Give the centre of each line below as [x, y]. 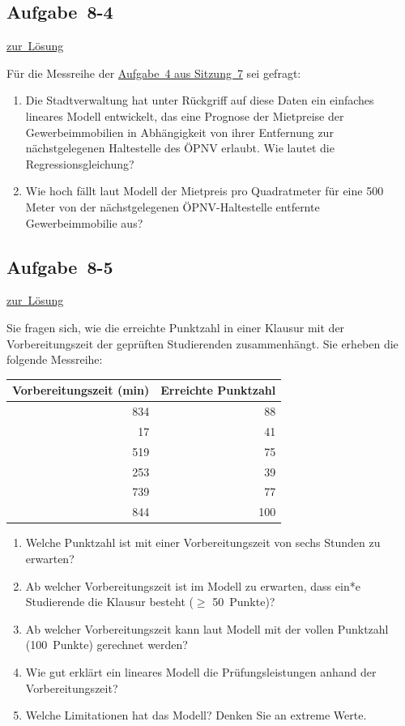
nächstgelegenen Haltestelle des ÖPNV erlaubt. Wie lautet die [180, 148]
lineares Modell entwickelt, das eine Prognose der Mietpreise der [185, 115]
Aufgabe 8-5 [60, 266]
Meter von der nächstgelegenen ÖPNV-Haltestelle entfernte [173, 206]
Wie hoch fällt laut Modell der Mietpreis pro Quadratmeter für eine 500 [205, 191]
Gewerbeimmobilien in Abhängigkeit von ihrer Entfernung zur [179, 132]
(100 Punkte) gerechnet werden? [107, 645]
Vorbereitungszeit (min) [81, 390]
